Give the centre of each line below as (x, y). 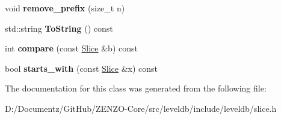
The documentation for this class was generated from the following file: (136, 88)
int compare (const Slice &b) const (71, 48)
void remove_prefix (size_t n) (65, 8)
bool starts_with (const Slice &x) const (82, 68)
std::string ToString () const (59, 28)
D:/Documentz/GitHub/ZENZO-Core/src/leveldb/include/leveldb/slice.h (141, 108)
